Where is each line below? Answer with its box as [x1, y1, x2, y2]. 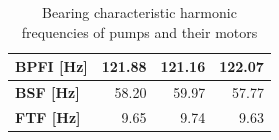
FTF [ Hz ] [15, 106, 81, 127]
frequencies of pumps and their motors [21, 21, 258, 42]
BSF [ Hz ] [15, 82, 80, 103]
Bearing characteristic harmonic [42, 2, 237, 22]
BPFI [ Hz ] [15, 56, 88, 77]
